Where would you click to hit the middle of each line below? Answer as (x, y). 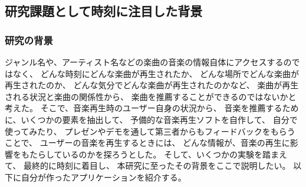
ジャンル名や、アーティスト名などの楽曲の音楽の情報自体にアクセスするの (148, 62)
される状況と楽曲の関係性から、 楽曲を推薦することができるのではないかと (151, 96)
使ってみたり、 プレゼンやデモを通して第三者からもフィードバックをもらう (150, 131)
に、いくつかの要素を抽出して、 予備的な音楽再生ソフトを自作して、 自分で (151, 119)
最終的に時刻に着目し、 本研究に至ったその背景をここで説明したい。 (157, 166)
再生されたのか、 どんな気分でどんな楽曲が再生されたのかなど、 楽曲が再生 (152, 85)
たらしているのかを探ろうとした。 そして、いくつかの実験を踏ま (154, 154)
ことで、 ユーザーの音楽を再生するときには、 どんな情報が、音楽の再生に (147, 143)
